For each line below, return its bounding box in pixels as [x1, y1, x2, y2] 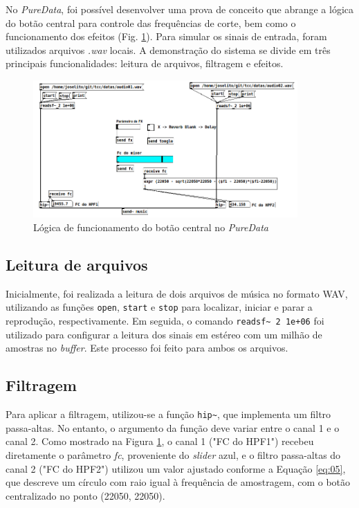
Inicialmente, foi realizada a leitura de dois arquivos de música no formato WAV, [6, 286, 348, 300]
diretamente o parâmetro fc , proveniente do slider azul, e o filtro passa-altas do [6, 447, 341, 462]
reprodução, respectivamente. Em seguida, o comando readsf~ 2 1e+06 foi [6, 314, 324, 328]
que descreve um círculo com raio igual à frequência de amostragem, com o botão [6, 475, 351, 489]
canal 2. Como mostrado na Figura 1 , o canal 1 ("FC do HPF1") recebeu [6, 434, 314, 448]
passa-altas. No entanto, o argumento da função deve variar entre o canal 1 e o [6, 420, 340, 435]
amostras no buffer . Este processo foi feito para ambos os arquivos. [6, 341, 288, 355]
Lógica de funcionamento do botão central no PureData [33, 220, 268, 234]
